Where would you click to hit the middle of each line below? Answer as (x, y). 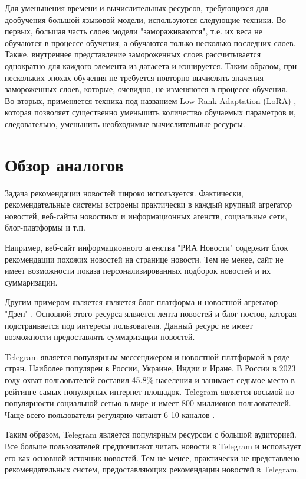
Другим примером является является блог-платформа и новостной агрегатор (141, 302)
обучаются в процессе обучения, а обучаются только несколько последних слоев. (150, 42)
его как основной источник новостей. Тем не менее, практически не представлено (152, 457)
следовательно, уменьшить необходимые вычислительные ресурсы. (125, 123)
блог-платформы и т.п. (45, 227)
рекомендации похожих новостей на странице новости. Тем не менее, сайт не (144, 259)
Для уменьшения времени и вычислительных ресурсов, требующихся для (136, 8)
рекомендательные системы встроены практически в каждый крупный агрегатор (149, 204)
